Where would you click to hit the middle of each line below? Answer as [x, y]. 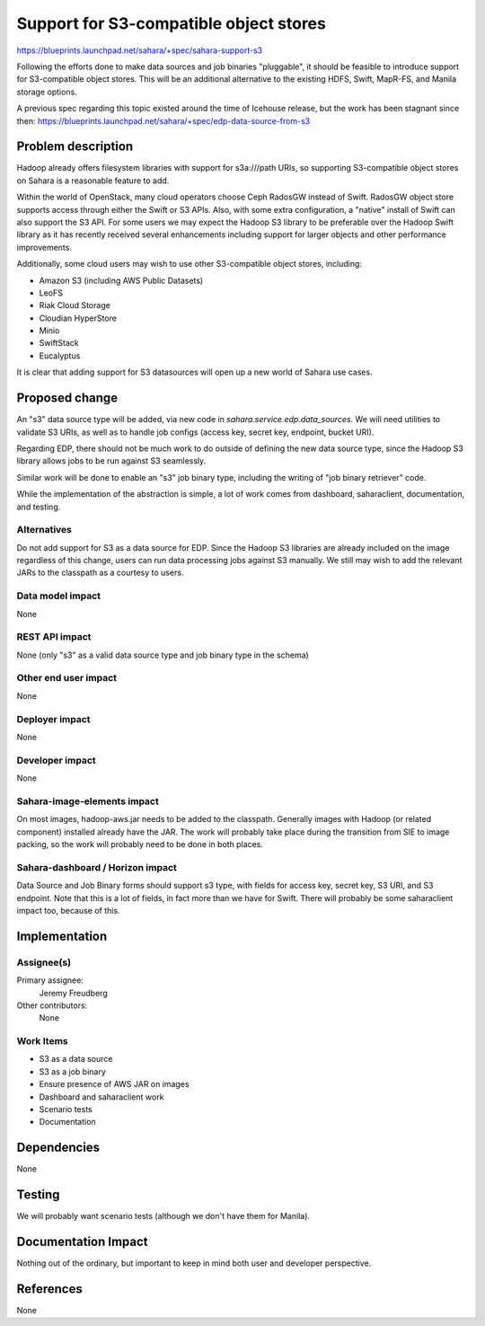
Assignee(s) [44, 962]
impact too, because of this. [68, 910]
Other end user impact [66, 678]
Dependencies [58, 1148]
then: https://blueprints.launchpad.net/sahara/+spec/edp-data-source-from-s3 [163, 120]
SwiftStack [59, 343]
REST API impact [54, 637]
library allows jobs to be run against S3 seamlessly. [111, 461]
